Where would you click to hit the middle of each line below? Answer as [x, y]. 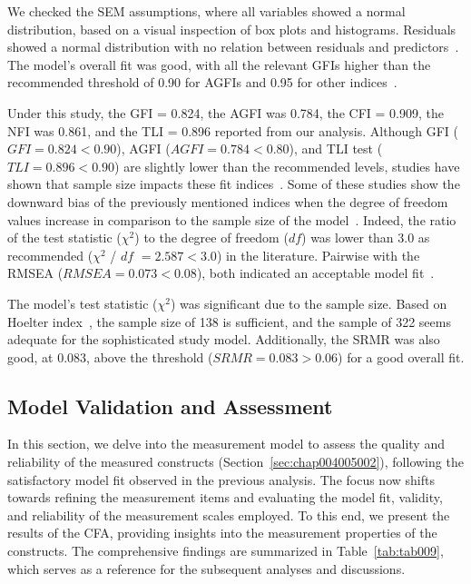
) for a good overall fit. [401, 356]
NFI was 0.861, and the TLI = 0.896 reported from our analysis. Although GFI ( [233, 130]
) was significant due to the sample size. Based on [309, 303]
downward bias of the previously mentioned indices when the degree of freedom [228, 201]
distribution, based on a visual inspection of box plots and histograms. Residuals [232, 29]
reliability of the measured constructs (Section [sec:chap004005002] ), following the [235, 462]
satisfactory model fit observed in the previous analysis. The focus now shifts [221, 479]
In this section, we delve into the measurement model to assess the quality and [226, 444]
